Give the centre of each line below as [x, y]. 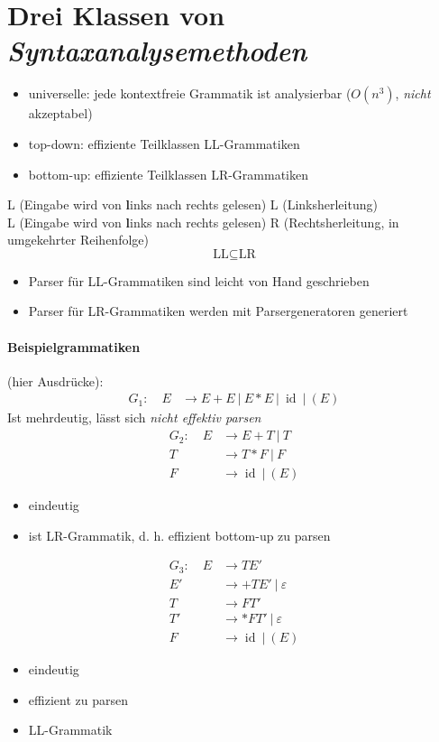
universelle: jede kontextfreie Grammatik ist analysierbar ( [190, 93]
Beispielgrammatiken [74, 346]
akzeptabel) [60, 113]
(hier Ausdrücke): [55, 380]
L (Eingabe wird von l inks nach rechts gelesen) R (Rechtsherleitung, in [203, 222]
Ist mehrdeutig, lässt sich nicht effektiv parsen [134, 417]
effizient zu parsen [78, 699]
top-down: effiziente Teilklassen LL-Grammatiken [164, 143]
